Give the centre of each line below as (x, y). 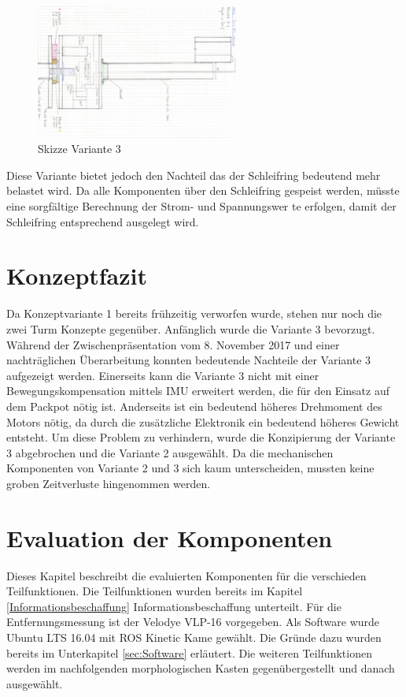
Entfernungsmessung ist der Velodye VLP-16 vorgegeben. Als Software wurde (193, 622)
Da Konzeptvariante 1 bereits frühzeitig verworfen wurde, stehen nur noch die (194, 313)
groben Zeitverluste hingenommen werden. (109, 483)
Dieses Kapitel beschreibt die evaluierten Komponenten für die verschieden (186, 575)
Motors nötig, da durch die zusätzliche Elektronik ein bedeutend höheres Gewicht (203, 421)
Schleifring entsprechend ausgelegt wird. (103, 221)
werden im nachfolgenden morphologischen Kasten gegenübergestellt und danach (201, 668)
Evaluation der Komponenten (170, 537)
